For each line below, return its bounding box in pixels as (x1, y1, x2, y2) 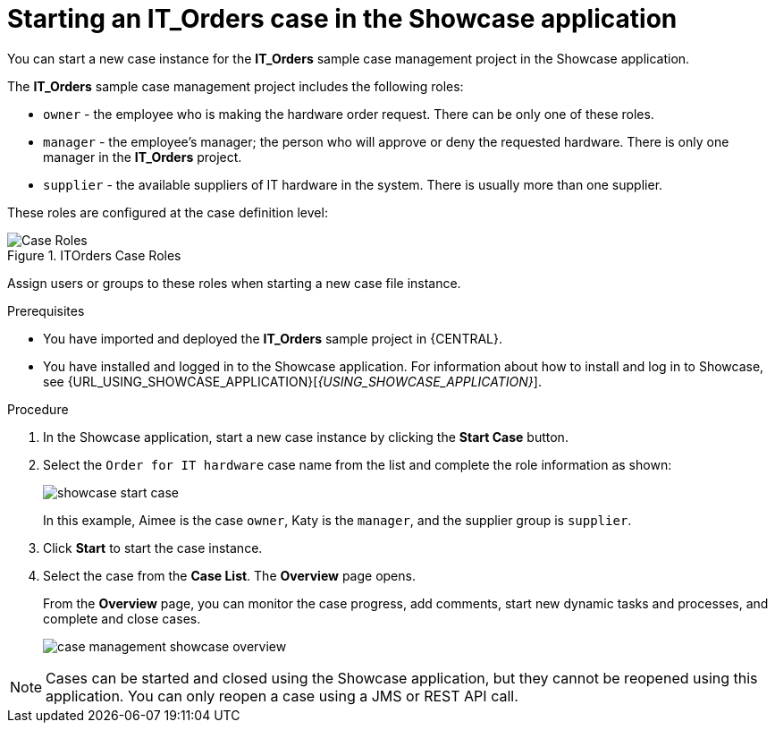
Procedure (7, 401, 69, 417)
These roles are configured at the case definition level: (7, 204, 328, 220)
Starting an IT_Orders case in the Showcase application (7, 4, 678, 34)
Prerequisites (7, 302, 85, 318)
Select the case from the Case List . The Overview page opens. (43, 567, 416, 583)
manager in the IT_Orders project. (43, 149, 242, 165)
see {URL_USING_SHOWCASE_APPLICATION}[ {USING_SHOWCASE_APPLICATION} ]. (43, 373, 542, 389)
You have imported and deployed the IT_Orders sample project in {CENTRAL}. (43, 330, 503, 346)
